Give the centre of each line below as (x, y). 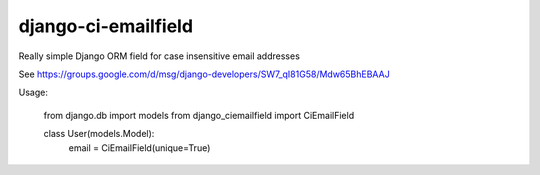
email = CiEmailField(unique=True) (139, 147)
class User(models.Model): (99, 134)
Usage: (33, 92)
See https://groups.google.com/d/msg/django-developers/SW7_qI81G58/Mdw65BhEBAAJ (204, 74)
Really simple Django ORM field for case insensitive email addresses (159, 56)
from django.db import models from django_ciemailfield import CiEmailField (199, 115)
